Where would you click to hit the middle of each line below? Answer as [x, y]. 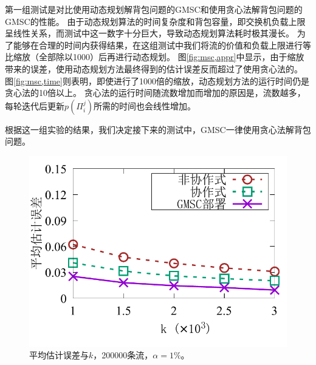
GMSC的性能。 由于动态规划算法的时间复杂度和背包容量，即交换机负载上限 [155, 21]
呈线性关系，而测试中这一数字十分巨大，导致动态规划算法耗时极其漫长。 [149, 33]
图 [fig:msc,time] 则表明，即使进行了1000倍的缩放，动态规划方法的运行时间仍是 [157, 80]
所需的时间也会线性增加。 [144, 105]
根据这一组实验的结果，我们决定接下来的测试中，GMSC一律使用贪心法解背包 [158, 129]
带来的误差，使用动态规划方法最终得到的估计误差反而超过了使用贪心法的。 [154, 68]
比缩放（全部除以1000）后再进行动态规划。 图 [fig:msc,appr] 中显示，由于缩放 [155, 57]
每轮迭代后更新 [35, 105]
